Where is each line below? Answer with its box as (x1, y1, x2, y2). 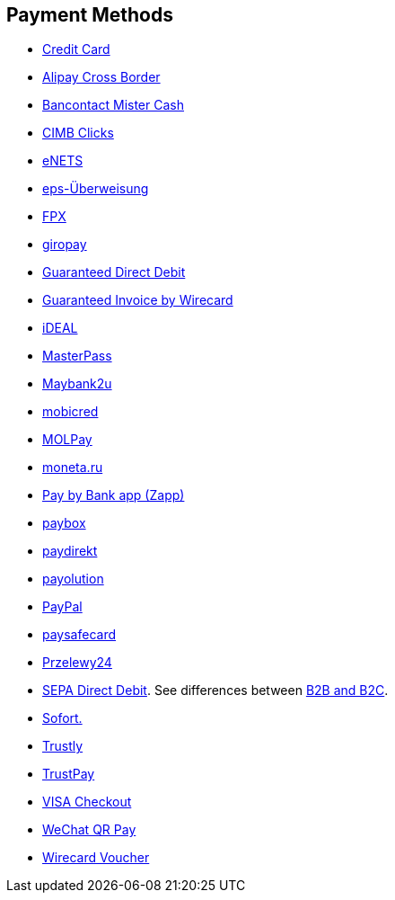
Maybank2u (42, 376, 112, 392)
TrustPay (42, 766, 95, 782)
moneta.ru (42, 459, 103, 476)
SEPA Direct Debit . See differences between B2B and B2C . (42, 682, 389, 699)
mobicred (42, 404, 99, 420)
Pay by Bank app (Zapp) (42, 487, 185, 503)
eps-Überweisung (42, 181, 149, 197)
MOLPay (42, 432, 92, 448)
